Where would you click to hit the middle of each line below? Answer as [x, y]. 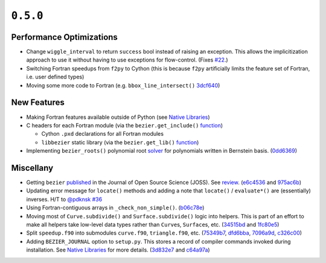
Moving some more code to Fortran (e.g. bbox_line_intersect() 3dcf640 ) [123, 85]
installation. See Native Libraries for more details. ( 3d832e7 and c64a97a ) [118, 250]
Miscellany [32, 168]
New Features [38, 103]
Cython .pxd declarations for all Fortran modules [103, 134]
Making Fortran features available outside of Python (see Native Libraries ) [118, 117]
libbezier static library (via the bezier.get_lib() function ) [120, 142]
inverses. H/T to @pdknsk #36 [64, 199]
